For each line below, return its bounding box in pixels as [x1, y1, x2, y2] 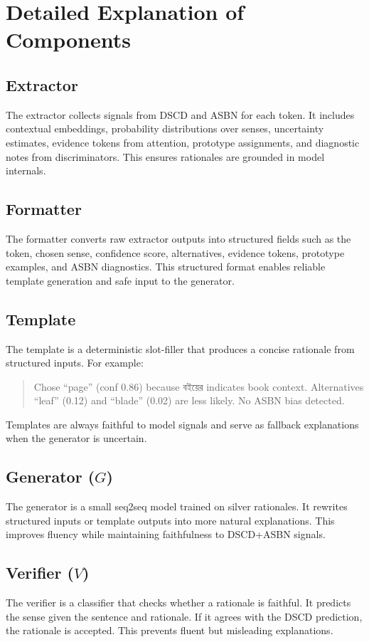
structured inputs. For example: [6, 355, 144, 370]
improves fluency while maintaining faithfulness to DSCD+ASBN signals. [6, 527, 326, 542]
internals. [6, 163, 46, 178]
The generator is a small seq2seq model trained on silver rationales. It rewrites [6, 499, 348, 514]
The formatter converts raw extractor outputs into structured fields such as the [6, 231, 351, 246]
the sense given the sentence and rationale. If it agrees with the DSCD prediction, [6, 609, 363, 623]
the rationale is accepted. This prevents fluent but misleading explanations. [6, 623, 333, 638]
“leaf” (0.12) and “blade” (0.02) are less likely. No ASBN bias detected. [33, 393, 345, 408]
